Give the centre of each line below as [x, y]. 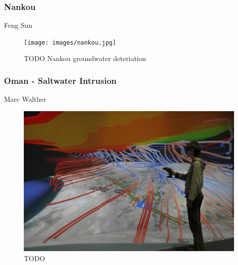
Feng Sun [18, 25]
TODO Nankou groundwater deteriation [85, 58]
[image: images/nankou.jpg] [70, 42]
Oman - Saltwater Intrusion [60, 80]
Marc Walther [25, 99]
